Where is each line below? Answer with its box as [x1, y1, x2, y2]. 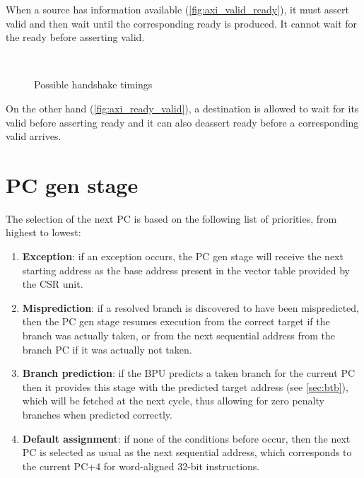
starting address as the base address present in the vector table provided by [22, 262, 351, 277]
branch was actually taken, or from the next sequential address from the [22, 328, 336, 343]
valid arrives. [6, 129, 61, 144]
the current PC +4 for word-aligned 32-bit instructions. [22, 458, 260, 473]
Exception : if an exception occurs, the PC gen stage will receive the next [22, 249, 344, 264]
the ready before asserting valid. [6, 30, 145, 45]
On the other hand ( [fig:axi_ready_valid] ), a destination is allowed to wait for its [6, 100, 359, 115]
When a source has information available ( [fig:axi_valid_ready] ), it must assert [6, 2, 349, 16]
